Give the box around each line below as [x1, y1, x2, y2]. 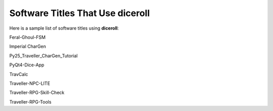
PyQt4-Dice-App [9, 62, 44, 68]
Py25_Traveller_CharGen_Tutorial [9, 53, 78, 59]
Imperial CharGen [9, 43, 47, 50]
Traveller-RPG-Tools [9, 98, 52, 105]
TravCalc [9, 71, 28, 77]
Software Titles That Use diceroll [9, 8, 150, 19]
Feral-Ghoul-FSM [9, 34, 45, 40]
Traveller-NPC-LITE [9, 80, 51, 86]
